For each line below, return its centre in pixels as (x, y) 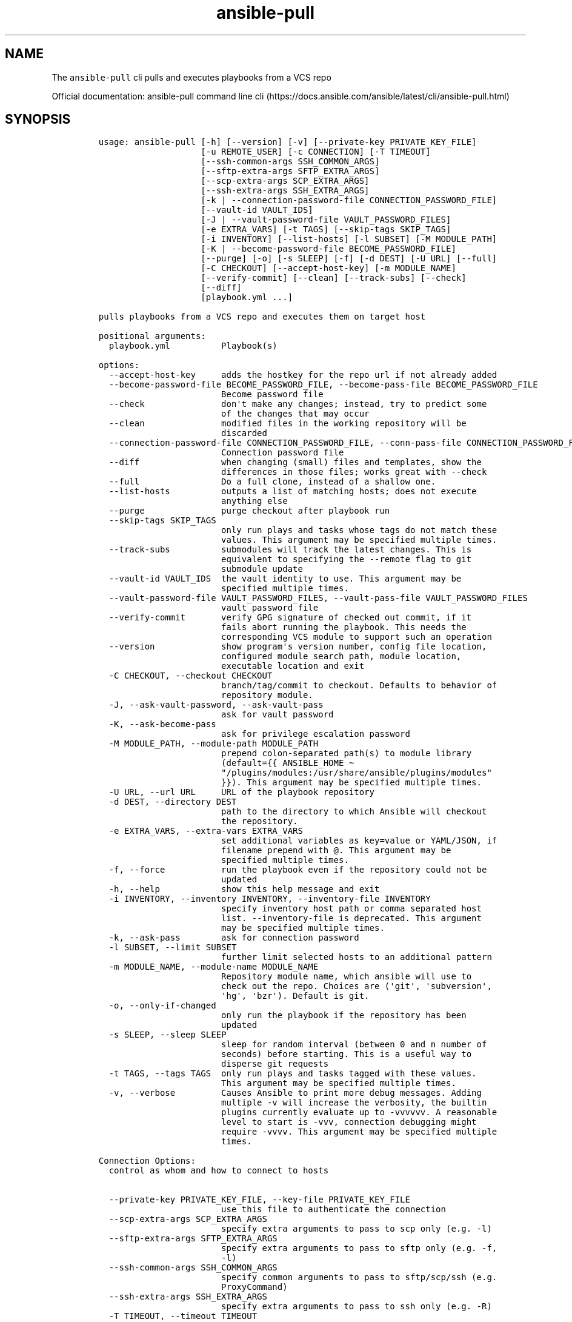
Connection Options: (147, 1161)
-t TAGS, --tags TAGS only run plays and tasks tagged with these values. (293, 1074)
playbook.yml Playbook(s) (193, 346)
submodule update (262, 569)
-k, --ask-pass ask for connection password (234, 938)
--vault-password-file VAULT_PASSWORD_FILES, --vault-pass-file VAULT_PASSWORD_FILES (318, 598)
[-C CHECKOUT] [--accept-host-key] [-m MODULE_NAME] (328, 268)
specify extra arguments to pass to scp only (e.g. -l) (357, 1229)
